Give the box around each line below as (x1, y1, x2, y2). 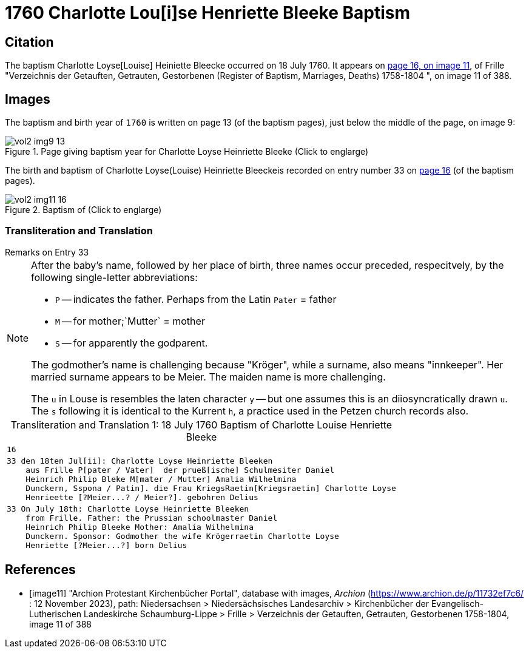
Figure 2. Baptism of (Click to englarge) (5, 205, 162, 215)
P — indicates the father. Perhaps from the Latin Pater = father (55, 293, 337, 305)
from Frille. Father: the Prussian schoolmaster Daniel (25, 513, 278, 523)
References (5, 562, 76, 578)
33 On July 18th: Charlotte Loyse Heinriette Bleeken (7, 504, 249, 513)
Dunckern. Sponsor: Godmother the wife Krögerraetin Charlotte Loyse (25, 531, 339, 541)
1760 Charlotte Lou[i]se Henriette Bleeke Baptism (5, 2, 410, 23)
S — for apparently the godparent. (55, 336, 208, 349)
